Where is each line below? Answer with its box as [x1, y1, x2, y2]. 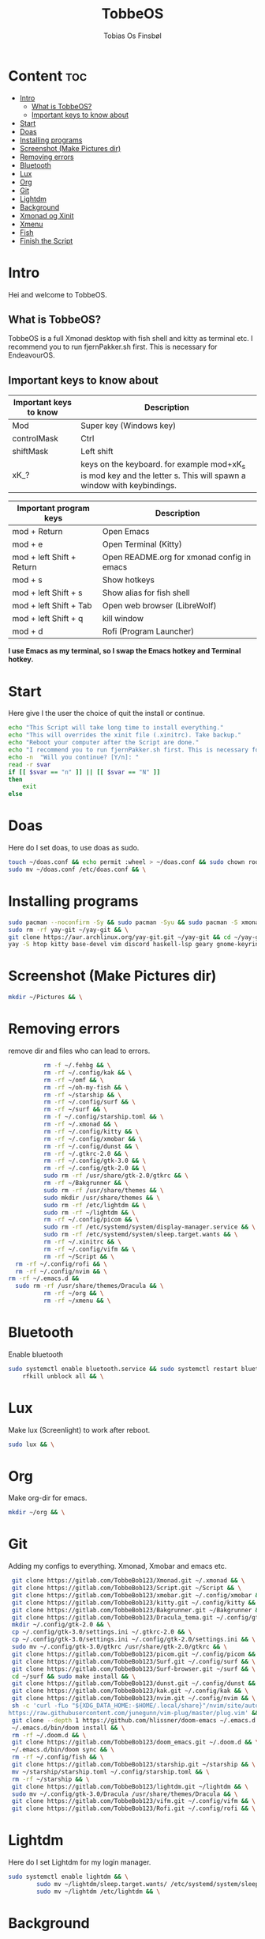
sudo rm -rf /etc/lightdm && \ [43, 1201, 147, 1209]
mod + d [12, 626, 43, 637]
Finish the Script [19, 236, 73, 245]
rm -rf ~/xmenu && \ [43, 1297, 111, 1305]
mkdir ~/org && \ [8, 1509, 65, 1517]
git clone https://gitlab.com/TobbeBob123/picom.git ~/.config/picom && [11, 1650, 256, 1658]
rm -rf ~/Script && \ [43, 1252, 114, 1260]
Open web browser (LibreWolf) [102, 600, 217, 612]
